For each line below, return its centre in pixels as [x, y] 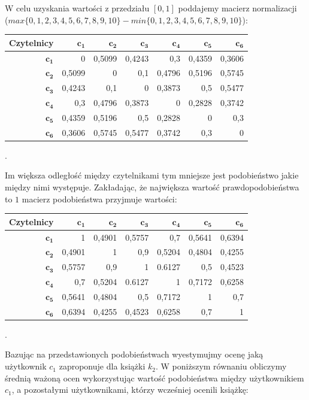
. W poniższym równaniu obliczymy [221, 366]
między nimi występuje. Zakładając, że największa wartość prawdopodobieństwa [152, 187]
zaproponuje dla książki [102, 366]
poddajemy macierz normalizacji [237, 8]
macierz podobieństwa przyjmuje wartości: [99, 199]
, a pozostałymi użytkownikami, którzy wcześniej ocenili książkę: [130, 390]
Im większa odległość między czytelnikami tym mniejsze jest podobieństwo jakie [152, 175]
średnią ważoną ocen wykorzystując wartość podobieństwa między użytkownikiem [154, 378]
